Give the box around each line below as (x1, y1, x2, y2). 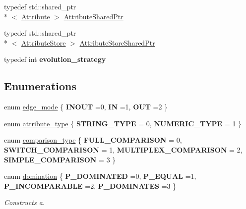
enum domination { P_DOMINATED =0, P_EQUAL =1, (4, 171, 196, 181)
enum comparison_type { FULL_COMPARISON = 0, (4, 135, 182, 145)
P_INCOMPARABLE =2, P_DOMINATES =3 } (4, 180, 177, 191)
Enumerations (4, 78, 77, 94)
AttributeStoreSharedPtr (79, 37, 155, 48)
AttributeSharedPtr (63, 11, 123, 21)
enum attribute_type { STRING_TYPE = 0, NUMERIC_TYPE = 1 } (4, 118, 242, 128)
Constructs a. (4, 197, 45, 208)
